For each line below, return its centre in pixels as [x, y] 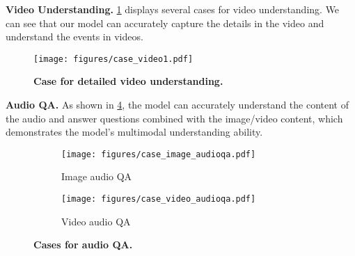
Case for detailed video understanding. [128, 81]
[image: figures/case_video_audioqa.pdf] [159, 199]
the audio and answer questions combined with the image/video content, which [174, 118]
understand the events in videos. [74, 37]
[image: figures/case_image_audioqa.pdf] [159, 154]
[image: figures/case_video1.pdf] [113, 59]
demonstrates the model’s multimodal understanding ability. [134, 132]
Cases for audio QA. [83, 245]
